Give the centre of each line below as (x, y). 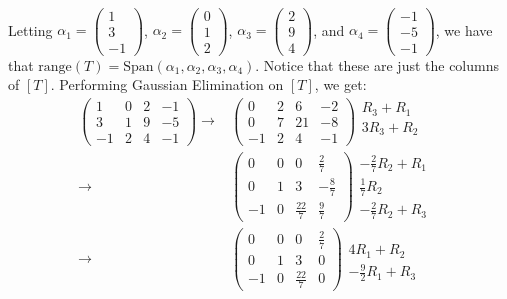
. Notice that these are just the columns (377, 64)
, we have (464, 29)
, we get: (340, 84)
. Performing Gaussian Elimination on (167, 84)
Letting (30, 29)
